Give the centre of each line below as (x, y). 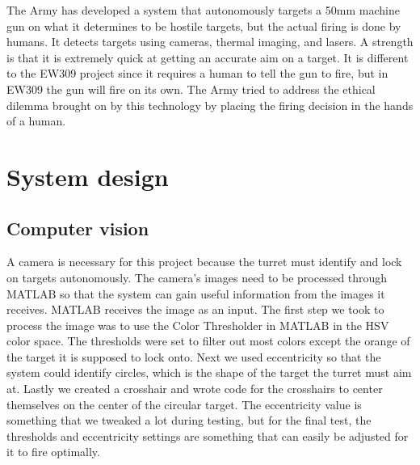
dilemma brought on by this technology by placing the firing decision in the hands (210, 105)
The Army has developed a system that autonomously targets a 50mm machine (203, 10)
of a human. (36, 121)
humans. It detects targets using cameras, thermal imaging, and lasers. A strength (210, 42)
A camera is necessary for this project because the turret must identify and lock (204, 262)
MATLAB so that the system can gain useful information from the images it (196, 293)
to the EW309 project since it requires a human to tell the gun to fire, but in (197, 73)
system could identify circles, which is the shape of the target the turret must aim (209, 372)
